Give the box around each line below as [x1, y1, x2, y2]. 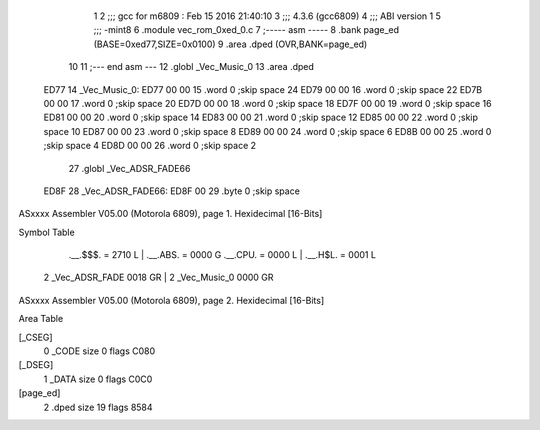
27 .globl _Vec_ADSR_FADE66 [68, 162, 191, 174]
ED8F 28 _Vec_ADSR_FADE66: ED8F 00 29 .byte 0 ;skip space [43, 185, 300, 197]
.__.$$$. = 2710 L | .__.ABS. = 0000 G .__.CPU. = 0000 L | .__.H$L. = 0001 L [68, 249, 377, 261]
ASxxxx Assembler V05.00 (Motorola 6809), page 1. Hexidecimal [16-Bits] [18, 208, 323, 220]
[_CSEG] [18, 331, 54, 343]
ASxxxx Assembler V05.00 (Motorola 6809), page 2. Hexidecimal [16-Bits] [18, 294, 325, 306]
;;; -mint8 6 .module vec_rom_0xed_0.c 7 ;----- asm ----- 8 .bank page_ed [93, 24, 400, 36]
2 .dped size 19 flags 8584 [43, 401, 154, 413]
